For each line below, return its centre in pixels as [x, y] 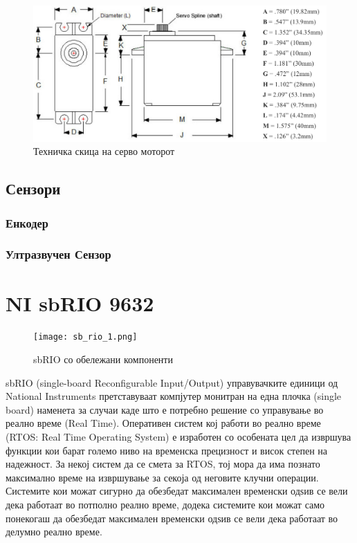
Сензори [33, 188]
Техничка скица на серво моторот [104, 151]
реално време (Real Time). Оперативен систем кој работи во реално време [163, 423]
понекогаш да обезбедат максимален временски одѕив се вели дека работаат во [172, 518]
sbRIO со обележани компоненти [103, 359]
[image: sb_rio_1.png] [85, 337]
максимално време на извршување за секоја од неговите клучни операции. [162, 477]
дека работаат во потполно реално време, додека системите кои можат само [165, 505]
